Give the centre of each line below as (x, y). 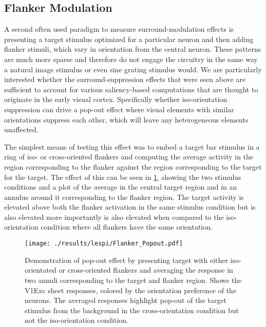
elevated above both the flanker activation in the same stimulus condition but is (130, 207)
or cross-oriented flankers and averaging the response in (146, 270)
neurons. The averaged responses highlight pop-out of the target (126, 300)
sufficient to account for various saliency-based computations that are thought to (131, 89)
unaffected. (21, 129)
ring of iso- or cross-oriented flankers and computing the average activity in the (129, 157)
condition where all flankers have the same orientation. (127, 227)
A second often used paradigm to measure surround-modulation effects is (119, 29)
